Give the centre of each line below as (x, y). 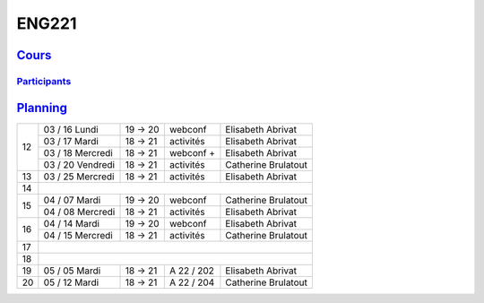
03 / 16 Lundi (71, 129)
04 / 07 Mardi (72, 200)
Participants (44, 81)
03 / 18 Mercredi (78, 152)
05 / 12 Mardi (71, 282)
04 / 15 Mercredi (78, 235)
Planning (42, 108)
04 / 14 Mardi (72, 223)
